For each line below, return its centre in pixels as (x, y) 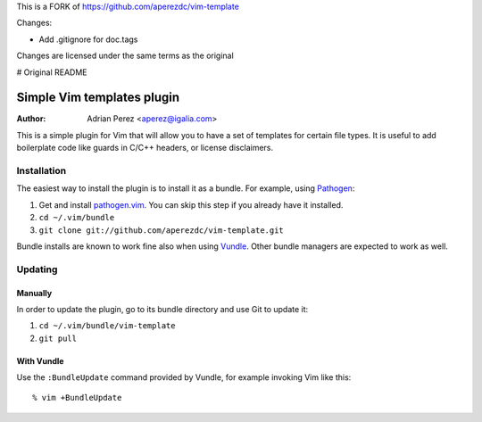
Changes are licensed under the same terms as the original (125, 56)
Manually (34, 293)
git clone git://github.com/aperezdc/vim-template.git (162, 230)
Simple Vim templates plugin (98, 98)
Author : (31, 119)
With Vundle (40, 360)
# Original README (52, 72)
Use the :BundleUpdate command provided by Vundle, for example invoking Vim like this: (184, 377)
